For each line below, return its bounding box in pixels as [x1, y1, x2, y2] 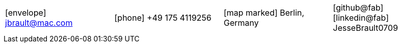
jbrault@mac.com [5, 18, 73, 28]
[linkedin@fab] [333, 13, 389, 23]
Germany [224, 18, 259, 28]
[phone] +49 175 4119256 [114, 13, 211, 23]
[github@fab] [333, 3, 384, 13]
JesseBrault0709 [333, 23, 398, 33]
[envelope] [5, 8, 46, 18]
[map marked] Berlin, [224, 8, 305, 18]
